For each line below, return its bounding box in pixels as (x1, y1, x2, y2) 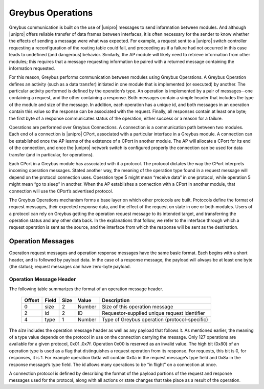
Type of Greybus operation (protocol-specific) (102, 316, 208, 323)
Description (102, 297, 130, 303)
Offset (24, 297, 40, 303)
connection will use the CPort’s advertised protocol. (9, 188, 113, 194)
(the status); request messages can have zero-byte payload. (9, 264, 131, 270)
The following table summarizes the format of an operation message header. (9, 286, 163, 292)
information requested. (9, 65, 55, 71)
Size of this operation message (102, 303, 174, 310)
